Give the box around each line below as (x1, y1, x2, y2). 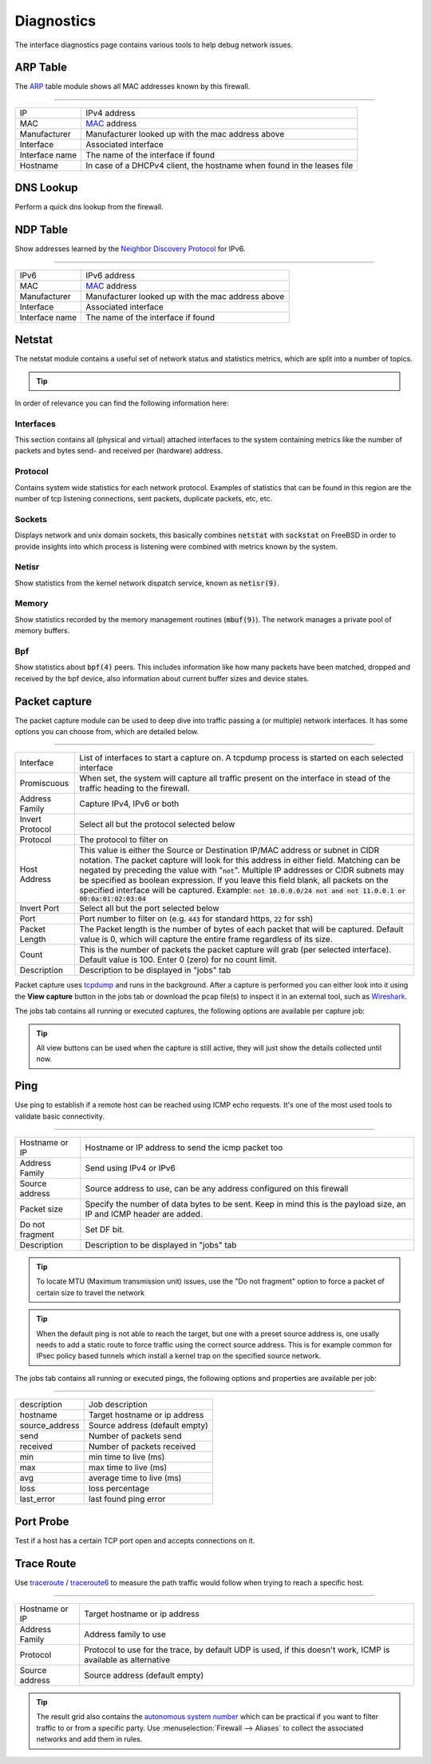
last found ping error (88, 1494, 166, 1505)
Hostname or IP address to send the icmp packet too (85, 1142, 283, 1153)
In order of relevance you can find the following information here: (14, 398, 229, 408)
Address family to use (84, 1629, 167, 1640)
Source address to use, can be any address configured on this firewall (85, 1183, 349, 1195)
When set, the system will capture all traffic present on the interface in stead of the (79, 772, 391, 784)
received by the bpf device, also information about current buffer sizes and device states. (14, 673, 310, 683)
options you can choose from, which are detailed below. (14, 727, 200, 736)
